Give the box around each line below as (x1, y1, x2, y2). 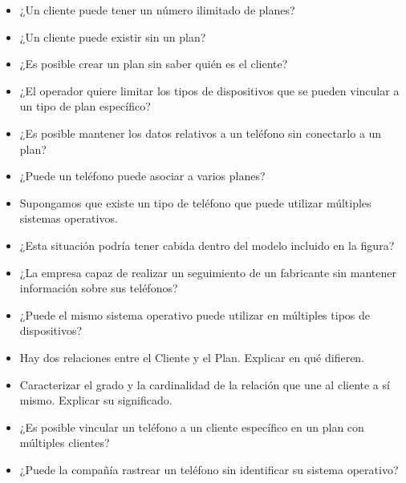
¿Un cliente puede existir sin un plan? (19, 28, 206, 45)
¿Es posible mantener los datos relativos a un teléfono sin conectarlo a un (19, 124, 382, 141)
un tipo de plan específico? (19, 98, 151, 115)
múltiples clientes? (19, 434, 110, 451)
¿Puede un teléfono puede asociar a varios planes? (19, 167, 266, 184)
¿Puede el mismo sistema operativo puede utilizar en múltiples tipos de (19, 306, 370, 323)
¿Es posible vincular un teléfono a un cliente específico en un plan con (19, 418, 364, 435)
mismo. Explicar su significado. (19, 392, 173, 409)
